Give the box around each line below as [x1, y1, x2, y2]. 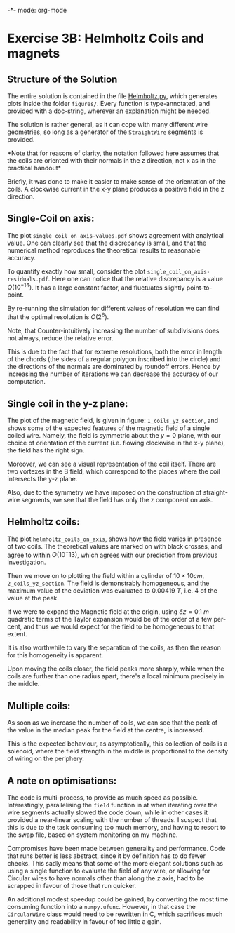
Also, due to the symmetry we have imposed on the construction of [7, 488, 202, 497]
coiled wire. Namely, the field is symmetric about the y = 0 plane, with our [7, 431, 221, 439]
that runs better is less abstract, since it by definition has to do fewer [7, 852, 206, 860]
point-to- [186, 283, 213, 292]
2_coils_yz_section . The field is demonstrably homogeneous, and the [7, 579, 210, 588]
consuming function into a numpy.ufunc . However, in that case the [7, 903, 196, 911]
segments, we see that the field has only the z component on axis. [20, 495, 213, 504]
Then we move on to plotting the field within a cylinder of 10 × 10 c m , [7, 572, 205, 580]
